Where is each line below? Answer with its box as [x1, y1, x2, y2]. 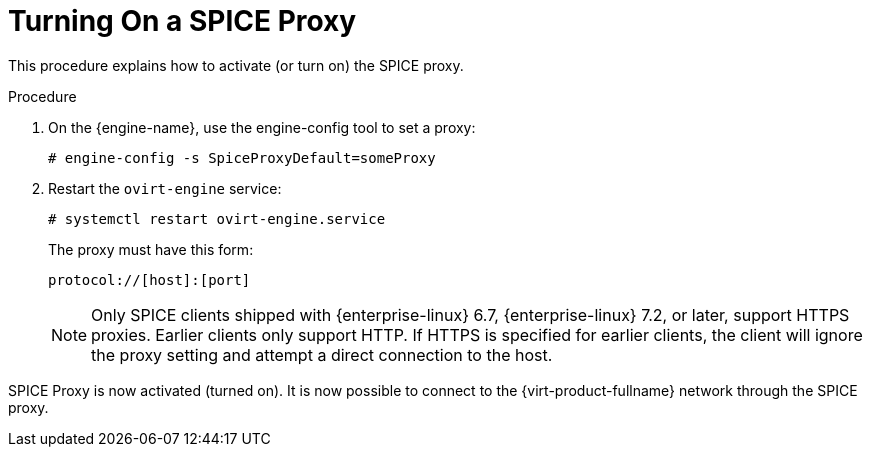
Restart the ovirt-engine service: [48, 179, 282, 197]
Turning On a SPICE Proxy [8, 4, 357, 38]
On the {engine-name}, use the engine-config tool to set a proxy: [48, 118, 476, 136]
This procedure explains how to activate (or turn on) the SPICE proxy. [8, 56, 464, 74]
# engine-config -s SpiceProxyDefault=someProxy [48, 149, 436, 166]
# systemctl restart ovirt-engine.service [48, 210, 386, 227]
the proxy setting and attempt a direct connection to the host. [91, 344, 553, 365]
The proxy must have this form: [48, 240, 254, 258]
